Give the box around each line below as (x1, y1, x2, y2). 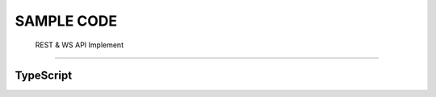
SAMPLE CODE (15, 12, 118, 30)
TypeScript (15, 69, 73, 83)
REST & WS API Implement (35, 40, 124, 50)
